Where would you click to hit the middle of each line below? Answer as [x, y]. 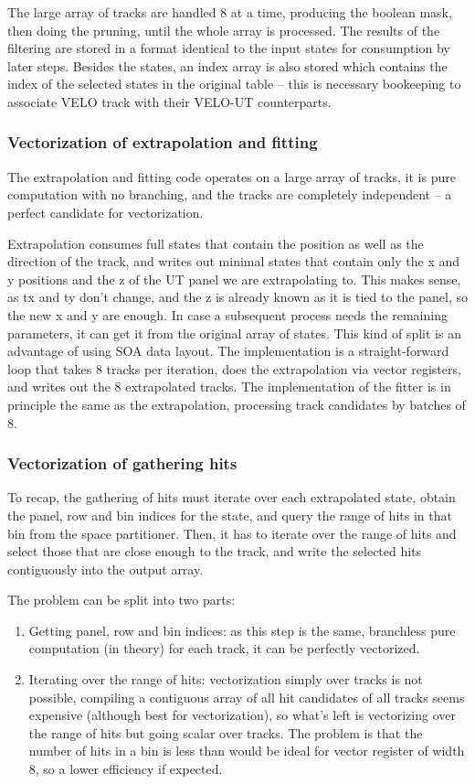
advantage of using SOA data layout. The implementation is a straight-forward [228, 351]
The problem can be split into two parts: [121, 600]
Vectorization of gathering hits [122, 463]
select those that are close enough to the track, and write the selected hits [215, 551]
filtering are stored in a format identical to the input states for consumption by [229, 48]
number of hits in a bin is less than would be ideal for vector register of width [247, 751]
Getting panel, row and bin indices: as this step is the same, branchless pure [242, 630]
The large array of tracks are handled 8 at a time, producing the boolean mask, [230, 12]
